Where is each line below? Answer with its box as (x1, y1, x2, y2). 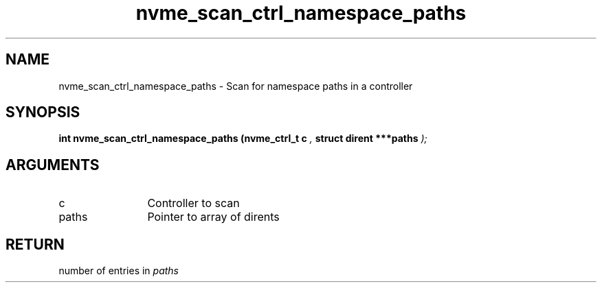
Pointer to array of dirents (147, 210, 280, 224)
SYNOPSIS (5, 104, 80, 121)
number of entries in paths (58, 265, 179, 277)
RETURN (5, 235, 65, 253)
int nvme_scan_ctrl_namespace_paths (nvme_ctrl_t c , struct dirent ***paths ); (58, 132, 427, 145)
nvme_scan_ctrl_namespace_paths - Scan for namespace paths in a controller (58, 80, 413, 92)
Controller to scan (147, 196, 240, 211)
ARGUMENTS (5, 156, 100, 173)
